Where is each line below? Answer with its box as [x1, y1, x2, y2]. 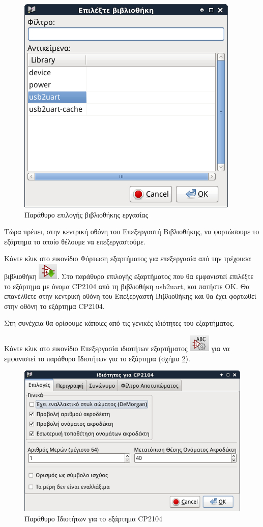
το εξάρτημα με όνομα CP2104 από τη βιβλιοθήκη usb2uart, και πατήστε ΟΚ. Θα [4, 281, 250, 291]
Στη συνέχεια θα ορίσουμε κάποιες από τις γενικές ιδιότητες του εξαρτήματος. [4, 318, 235, 328]
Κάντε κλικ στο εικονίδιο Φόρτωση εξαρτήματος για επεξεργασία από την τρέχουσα [4, 253, 251, 264]
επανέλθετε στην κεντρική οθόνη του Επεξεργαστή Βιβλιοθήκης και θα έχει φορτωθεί [4, 291, 256, 301]
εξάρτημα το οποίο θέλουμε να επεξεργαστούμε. [4, 236, 145, 246]
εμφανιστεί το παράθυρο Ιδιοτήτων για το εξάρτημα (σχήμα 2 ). [4, 353, 190, 363]
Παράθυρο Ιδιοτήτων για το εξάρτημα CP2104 [24, 513, 162, 523]
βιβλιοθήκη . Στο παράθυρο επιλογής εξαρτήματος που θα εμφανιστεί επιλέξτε [4, 270, 254, 281]
